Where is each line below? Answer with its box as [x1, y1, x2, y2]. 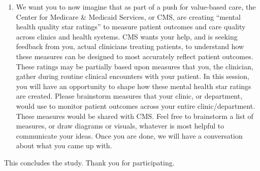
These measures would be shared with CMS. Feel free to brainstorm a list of [16, 110, 253, 121]
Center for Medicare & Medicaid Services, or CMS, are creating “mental [16, 11, 241, 22]
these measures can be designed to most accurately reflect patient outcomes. [16, 51, 253, 61]
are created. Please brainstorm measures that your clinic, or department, [16, 91, 243, 101]
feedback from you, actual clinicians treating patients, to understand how [16, 41, 244, 52]
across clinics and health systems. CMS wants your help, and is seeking [16, 31, 238, 41]
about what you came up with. [16, 140, 112, 151]
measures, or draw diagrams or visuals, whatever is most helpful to [16, 120, 224, 131]
